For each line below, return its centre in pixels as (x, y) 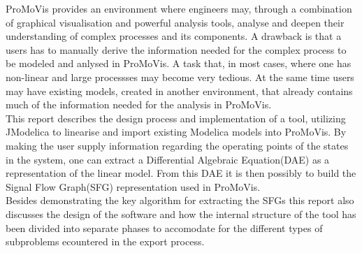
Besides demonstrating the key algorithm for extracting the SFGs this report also (180, 200)
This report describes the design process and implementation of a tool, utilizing (176, 118)
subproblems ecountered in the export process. (105, 241)
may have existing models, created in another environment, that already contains (179, 91)
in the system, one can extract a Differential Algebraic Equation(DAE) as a (168, 159)
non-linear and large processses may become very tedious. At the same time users (180, 77)
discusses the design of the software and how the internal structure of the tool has (181, 214)
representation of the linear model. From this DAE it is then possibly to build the (181, 173)
